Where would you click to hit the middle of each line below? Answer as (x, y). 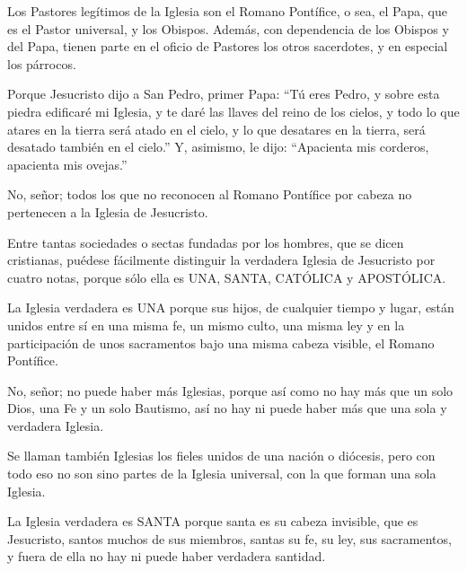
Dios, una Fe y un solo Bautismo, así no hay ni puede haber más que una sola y (227, 408)
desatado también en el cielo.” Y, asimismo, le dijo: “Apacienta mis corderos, (218, 147)
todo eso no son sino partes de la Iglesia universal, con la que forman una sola (222, 474)
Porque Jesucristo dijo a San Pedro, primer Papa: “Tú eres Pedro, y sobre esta (224, 94)
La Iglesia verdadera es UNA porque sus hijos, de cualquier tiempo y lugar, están (231, 307)
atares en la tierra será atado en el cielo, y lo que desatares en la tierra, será (216, 129)
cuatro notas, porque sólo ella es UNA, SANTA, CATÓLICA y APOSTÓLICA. (227, 277)
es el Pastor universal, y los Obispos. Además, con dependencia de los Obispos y (228, 28)
